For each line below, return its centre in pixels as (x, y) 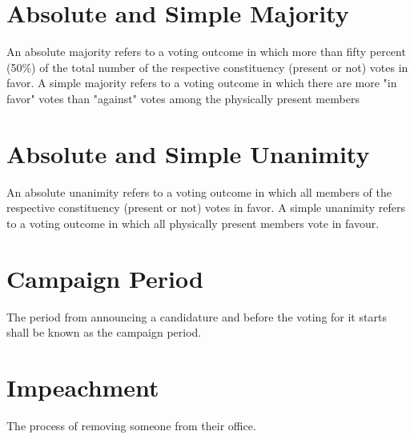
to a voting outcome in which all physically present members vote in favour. (193, 223)
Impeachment (83, 387)
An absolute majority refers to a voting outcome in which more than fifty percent (206, 52)
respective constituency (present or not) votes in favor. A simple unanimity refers (206, 208)
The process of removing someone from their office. (131, 425)
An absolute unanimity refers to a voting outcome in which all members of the (199, 192)
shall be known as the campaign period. (104, 332)
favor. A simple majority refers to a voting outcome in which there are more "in (202, 83)
